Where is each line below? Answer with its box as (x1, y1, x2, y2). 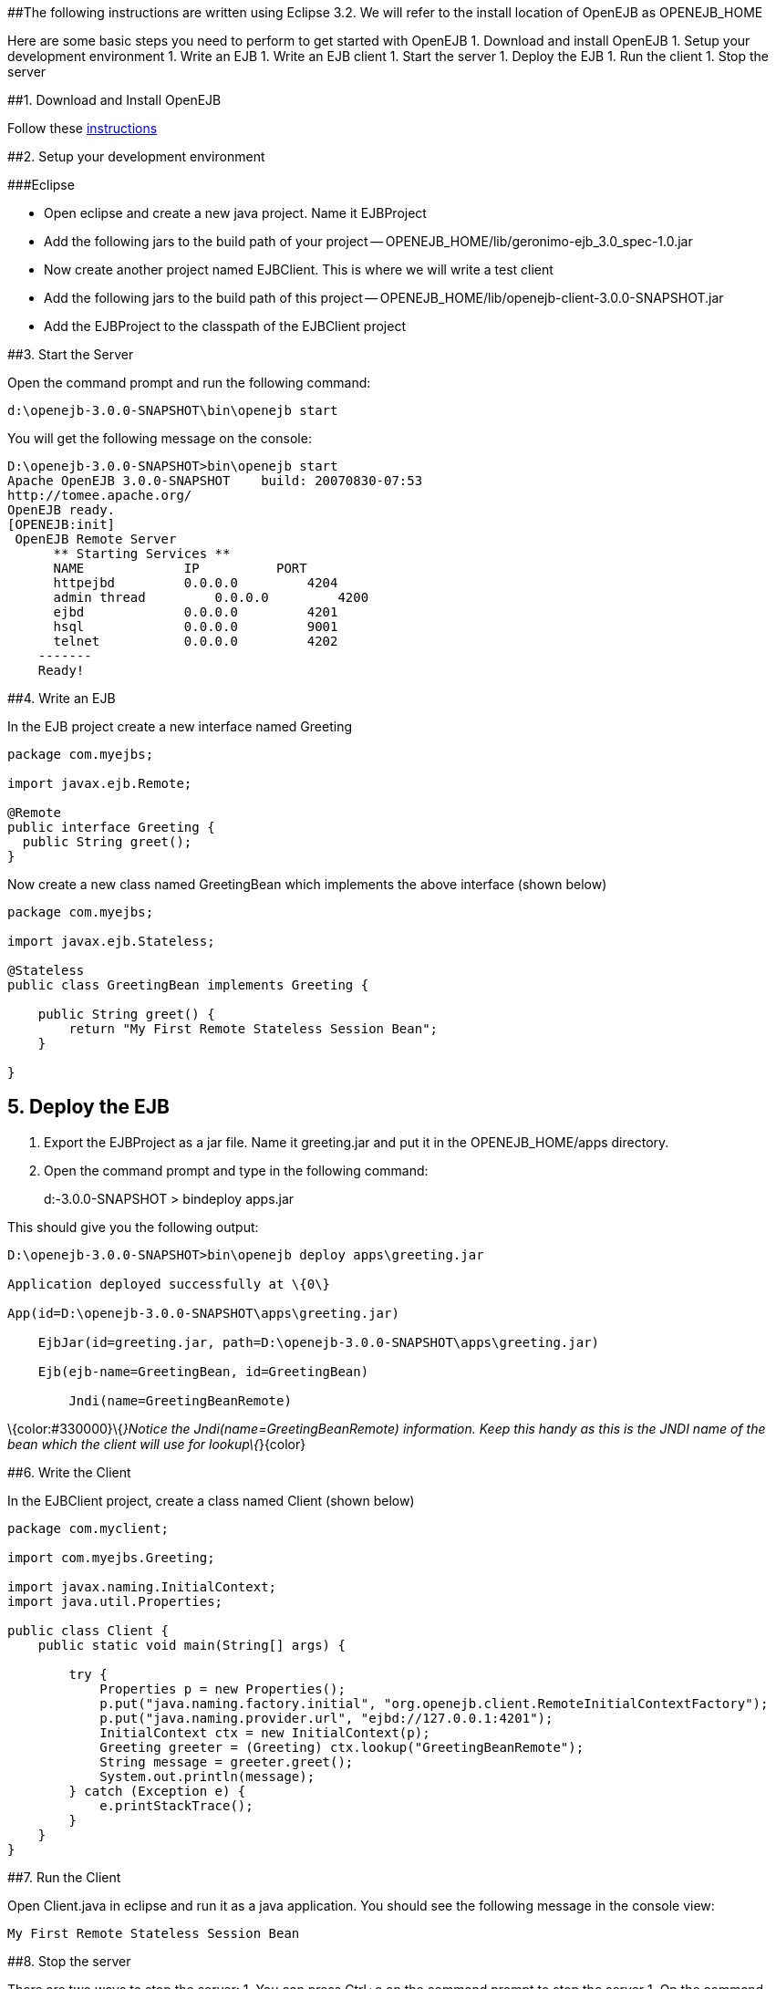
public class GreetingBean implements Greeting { (7, 978, 369, 992)
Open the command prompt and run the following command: (7, 375, 371, 390)
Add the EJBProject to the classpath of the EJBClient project (44, 318, 406, 334)
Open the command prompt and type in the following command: (44, 1162, 429, 1178)
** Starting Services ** (53, 546, 231, 561)
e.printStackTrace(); (99, 1797, 253, 1813)
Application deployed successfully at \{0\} (7, 1276, 331, 1291)
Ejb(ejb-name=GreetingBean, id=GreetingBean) (37, 1363, 369, 1379)
